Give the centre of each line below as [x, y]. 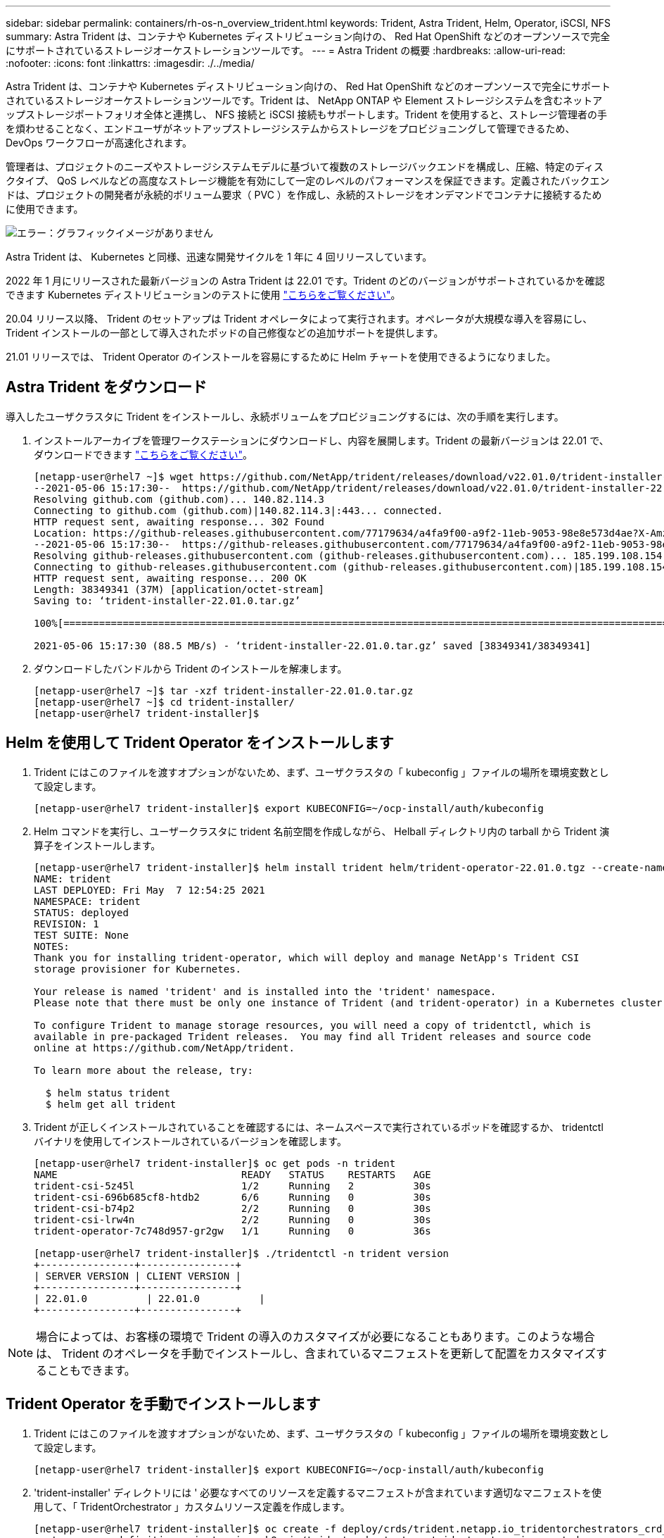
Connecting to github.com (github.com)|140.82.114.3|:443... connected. [238, 510]
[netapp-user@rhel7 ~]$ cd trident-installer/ [164, 702]
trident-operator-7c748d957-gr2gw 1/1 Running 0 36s [232, 1231]
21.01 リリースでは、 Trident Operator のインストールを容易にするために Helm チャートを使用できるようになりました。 [281, 357]
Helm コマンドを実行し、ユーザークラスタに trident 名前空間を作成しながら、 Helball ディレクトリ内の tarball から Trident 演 [322, 831]
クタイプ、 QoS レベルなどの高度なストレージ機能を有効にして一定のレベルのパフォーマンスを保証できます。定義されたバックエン [308, 181]
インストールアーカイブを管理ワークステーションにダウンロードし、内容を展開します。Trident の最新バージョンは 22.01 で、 [321, 440]
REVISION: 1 [66, 924]
